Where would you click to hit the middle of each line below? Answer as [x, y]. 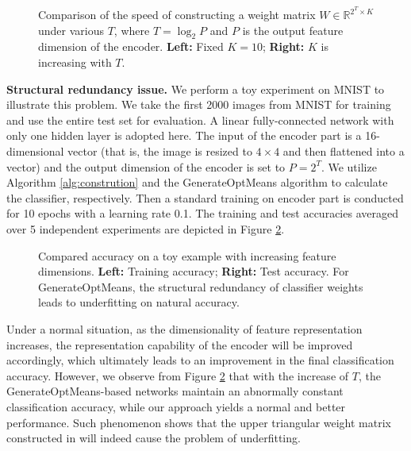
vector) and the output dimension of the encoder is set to [146, 166]
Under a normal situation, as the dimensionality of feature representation [184, 328]
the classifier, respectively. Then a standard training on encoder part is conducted [205, 197]
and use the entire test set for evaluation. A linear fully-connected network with [200, 119]
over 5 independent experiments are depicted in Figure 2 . [146, 228]
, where [132, 30]
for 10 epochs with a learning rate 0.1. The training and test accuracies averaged [202, 213]
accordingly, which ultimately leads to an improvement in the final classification [200, 360]
